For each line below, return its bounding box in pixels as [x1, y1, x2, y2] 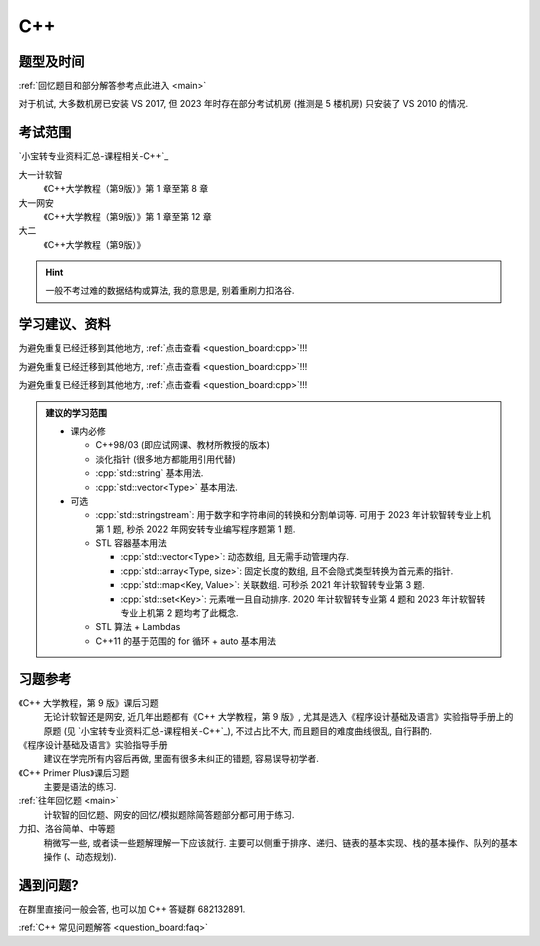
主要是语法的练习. [43, 781, 117, 793]
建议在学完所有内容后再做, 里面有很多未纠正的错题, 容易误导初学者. [43, 753, 319, 765]
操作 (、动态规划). [43, 851, 117, 863]
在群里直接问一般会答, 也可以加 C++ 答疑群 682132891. [18, 903, 246, 915]
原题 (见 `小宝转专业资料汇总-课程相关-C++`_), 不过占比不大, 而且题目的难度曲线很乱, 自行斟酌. [43, 725, 433, 737]
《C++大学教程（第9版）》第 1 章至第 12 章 [43, 210, 212, 222]
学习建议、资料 [18, 316, 111, 333]
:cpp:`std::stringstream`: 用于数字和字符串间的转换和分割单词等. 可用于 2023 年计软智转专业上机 [95, 509, 492, 521]
